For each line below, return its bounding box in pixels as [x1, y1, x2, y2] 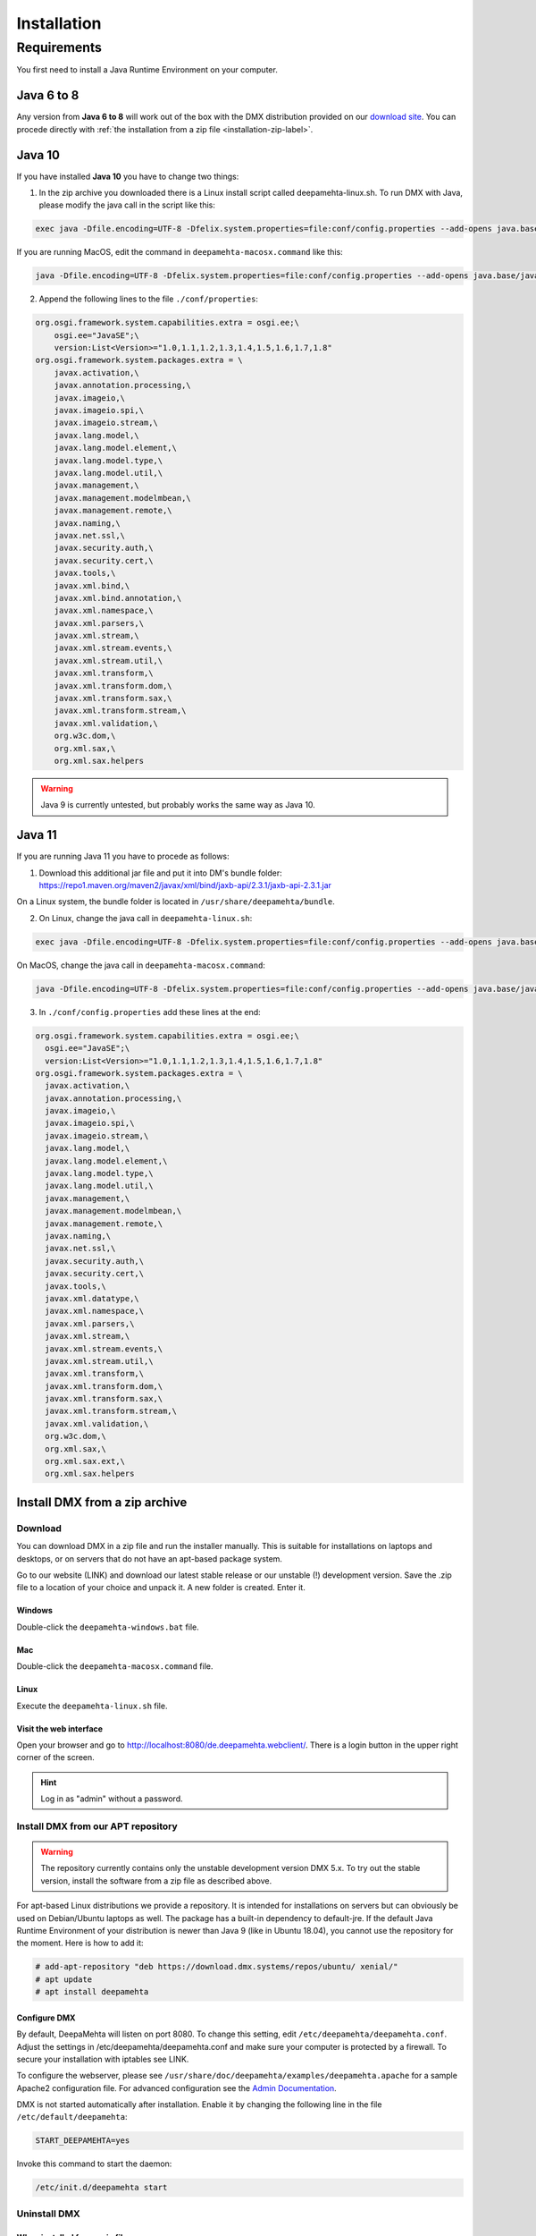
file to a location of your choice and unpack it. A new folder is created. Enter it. [16, 1582, 306, 1593]
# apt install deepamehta [35, 1986, 149, 1997]
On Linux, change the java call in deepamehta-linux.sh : [38, 912, 253, 923]
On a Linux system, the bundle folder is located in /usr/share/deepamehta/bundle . [16, 896, 335, 907]
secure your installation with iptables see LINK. [16, 2054, 189, 2064]
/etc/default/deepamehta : [16, 2112, 128, 2122]
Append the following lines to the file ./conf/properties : [38, 293, 259, 304]
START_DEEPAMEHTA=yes [35, 2136, 130, 2146]
